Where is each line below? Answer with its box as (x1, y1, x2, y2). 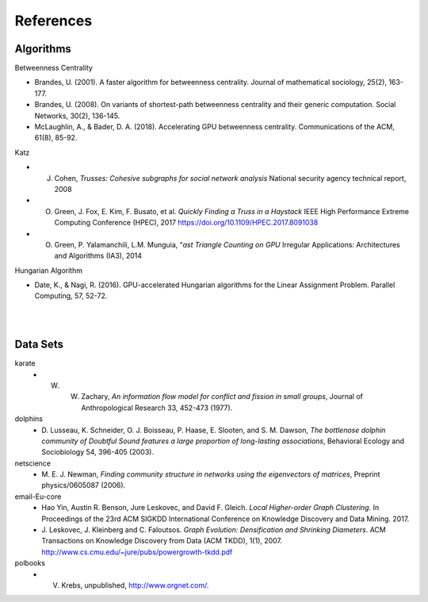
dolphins (14, 414, 44, 424)
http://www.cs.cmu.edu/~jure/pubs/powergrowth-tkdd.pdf (41, 547, 233, 557)
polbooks (14, 558, 45, 568)
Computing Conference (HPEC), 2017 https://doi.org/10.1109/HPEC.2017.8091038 (54, 218, 319, 228)
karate (14, 359, 36, 368)
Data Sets (14, 338, 63, 351)
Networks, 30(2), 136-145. (34, 111, 120, 121)
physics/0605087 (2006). (41, 481, 126, 490)
